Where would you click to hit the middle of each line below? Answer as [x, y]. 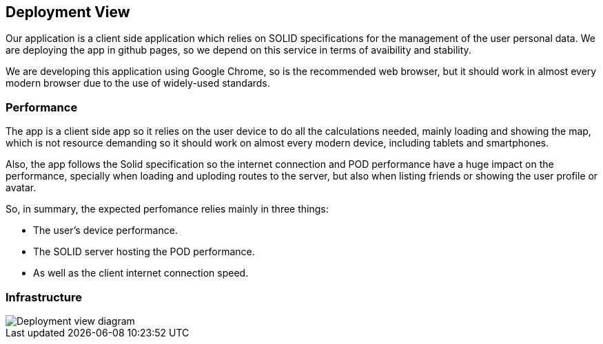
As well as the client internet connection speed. [141, 273]
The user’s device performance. [105, 230]
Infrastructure [44, 297]
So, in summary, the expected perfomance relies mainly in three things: [167, 209]
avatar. [21, 188]
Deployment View [68, 12]
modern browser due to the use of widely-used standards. [138, 83]
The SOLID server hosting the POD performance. [144, 252]
